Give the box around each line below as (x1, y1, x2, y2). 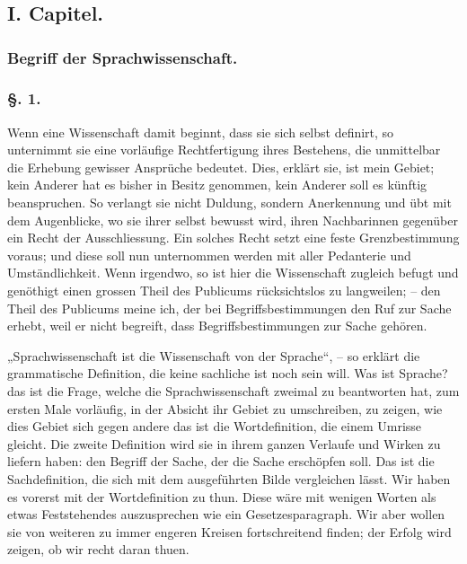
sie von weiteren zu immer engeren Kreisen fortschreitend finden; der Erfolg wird (7, 522, 452, 541)
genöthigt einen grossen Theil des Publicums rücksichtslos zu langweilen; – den (7, 280, 441, 299)
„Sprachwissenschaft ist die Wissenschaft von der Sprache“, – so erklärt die (7, 346, 420, 365)
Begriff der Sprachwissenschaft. (7, 46, 238, 68)
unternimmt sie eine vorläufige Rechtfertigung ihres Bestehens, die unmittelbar (7, 140, 441, 159)
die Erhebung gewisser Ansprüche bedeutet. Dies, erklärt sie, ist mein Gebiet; (7, 157, 435, 176)
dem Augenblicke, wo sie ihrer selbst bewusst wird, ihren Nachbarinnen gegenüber (7, 210, 458, 229)
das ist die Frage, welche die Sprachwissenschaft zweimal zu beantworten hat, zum (7, 381, 460, 400)
